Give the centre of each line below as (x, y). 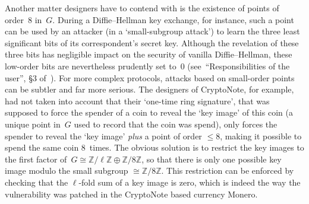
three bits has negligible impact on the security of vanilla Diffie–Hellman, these (149, 54)
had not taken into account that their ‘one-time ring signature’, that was (137, 101)
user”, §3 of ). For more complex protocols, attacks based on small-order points (150, 77)
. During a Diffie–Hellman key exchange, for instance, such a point (173, 19)
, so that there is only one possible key (212, 159)
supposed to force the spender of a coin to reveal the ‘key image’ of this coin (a (149, 112)
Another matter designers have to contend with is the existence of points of (142, 8)
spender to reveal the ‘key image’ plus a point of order (103, 136)
